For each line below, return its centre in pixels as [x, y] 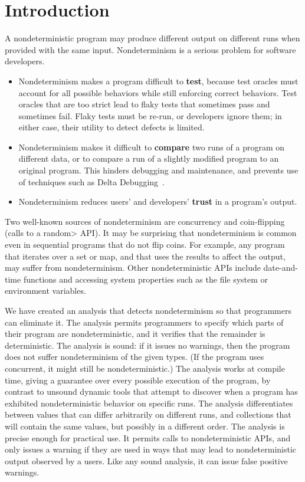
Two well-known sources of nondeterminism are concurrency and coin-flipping [145, 221]
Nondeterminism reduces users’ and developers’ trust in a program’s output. [158, 201]
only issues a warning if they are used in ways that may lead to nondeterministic [151, 449]
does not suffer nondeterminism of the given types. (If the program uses [135, 357]
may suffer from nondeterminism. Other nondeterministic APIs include [133, 268]
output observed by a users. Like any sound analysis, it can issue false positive [146, 460]
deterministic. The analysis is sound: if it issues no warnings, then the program [147, 345]
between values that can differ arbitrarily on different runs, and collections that [148, 414]
